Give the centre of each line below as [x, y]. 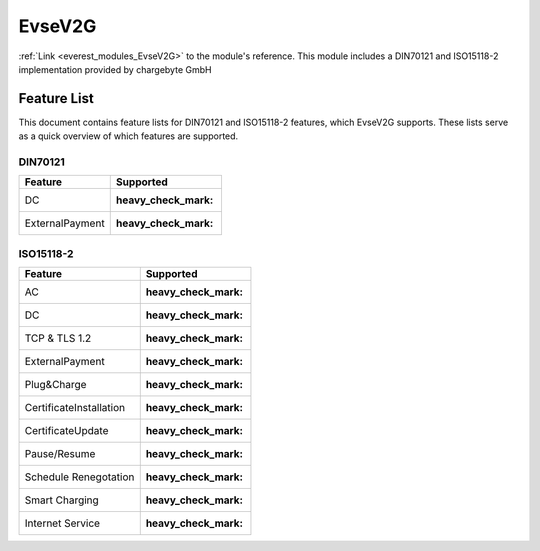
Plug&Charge [55, 385]
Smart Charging [61, 500]
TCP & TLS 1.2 [58, 338]
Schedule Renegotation [79, 477]
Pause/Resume [60, 454]
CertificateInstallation [74, 408]
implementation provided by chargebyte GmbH [115, 69]
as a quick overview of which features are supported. [128, 136]
